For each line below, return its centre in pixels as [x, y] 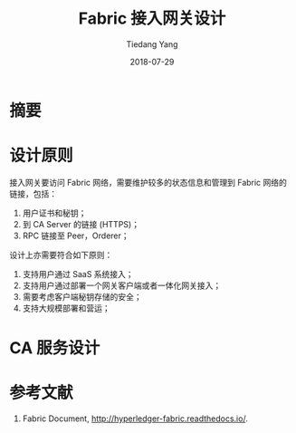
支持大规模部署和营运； [66, 308]
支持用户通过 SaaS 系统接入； [78, 274]
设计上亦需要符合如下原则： [61, 255]
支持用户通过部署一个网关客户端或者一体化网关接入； [122, 285]
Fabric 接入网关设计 [152, 19]
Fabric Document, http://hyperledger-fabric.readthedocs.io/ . [135, 419]
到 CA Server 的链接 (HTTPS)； [81, 224]
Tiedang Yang [152, 44]
